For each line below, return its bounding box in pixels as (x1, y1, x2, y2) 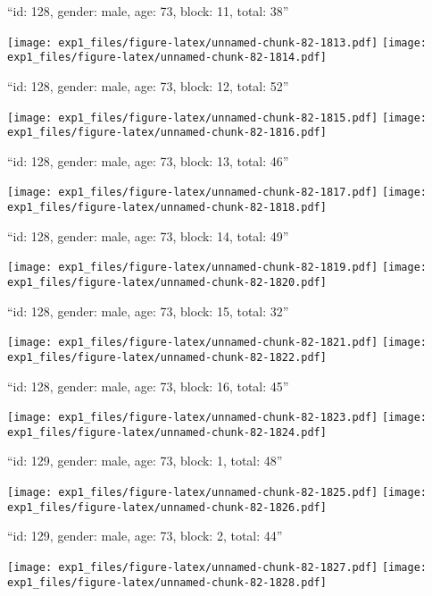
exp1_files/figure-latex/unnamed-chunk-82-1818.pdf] (7, 201, 327, 214)
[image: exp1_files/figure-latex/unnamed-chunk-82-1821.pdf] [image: (7, 336, 428, 349)
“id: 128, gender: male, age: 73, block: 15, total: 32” (7, 301, 289, 320)
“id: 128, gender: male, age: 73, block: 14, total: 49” (7, 226, 289, 245)
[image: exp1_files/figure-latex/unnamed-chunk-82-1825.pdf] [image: (7, 486, 428, 499)
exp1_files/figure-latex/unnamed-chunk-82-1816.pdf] (7, 126, 327, 139)
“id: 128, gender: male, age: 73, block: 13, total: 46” (7, 151, 289, 170)
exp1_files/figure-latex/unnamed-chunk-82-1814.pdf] (7, 51, 327, 64)
